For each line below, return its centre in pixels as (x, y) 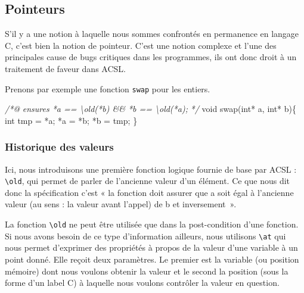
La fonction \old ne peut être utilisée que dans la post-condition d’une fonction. (152, 224)
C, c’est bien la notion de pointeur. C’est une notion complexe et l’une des (141, 45)
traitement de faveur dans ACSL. (65, 68)
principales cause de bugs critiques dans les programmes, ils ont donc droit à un (151, 57)
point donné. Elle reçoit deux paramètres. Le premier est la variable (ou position (152, 259)
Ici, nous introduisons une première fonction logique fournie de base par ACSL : (151, 169)
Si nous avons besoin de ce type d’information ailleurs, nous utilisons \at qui (145, 236)
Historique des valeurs (59, 147)
